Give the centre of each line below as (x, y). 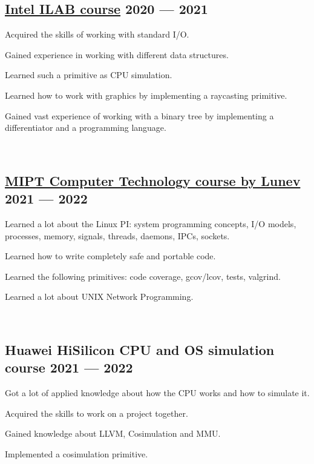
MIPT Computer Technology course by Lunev (153, 180)
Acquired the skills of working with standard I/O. (97, 34)
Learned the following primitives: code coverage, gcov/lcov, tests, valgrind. (143, 276)
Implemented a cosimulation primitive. (77, 453)
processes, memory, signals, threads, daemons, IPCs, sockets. (117, 235)
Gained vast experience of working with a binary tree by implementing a (139, 115)
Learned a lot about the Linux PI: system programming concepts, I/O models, (151, 223)
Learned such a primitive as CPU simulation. (89, 75)
